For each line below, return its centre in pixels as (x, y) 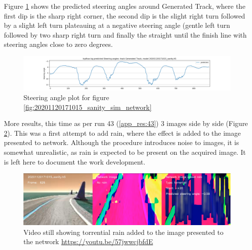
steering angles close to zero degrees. (58, 44)
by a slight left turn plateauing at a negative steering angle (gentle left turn (117, 25)
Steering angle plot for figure (66, 97)
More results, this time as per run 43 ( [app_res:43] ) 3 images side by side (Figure (126, 123)
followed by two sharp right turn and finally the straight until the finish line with (126, 34)
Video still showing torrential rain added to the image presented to (124, 232)
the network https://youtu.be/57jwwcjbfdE (88, 241)
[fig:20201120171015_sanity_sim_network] (88, 107)
